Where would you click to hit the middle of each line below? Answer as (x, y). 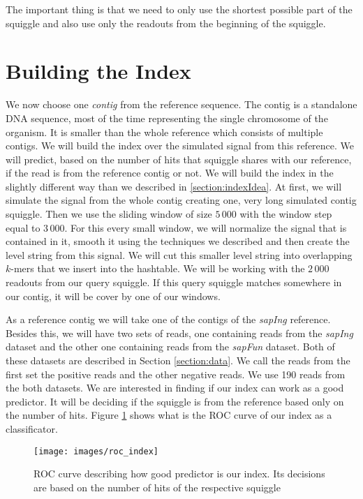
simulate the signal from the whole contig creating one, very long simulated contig (181, 200)
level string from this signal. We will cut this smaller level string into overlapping (179, 254)
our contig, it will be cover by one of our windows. (113, 296)
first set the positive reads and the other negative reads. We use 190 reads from (176, 374)
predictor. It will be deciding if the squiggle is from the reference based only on (175, 401)
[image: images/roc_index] (96, 451)
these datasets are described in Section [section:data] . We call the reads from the (178, 360)
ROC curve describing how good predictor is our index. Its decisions (179, 474)
